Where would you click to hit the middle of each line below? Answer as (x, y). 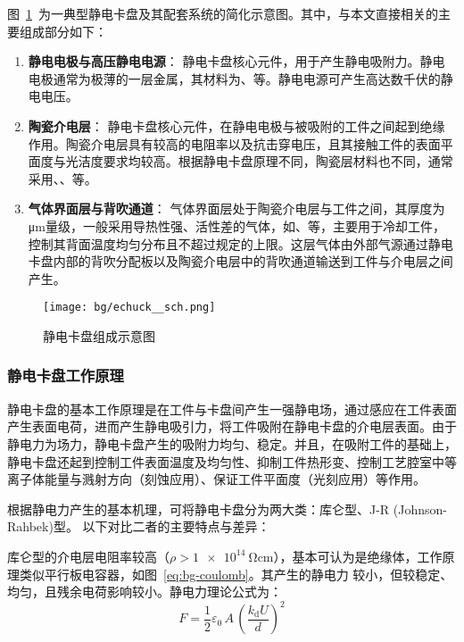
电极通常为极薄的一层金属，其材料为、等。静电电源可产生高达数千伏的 (234, 78)
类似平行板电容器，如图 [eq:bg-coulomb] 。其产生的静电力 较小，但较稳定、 (236, 574)
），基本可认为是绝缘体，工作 (358, 556)
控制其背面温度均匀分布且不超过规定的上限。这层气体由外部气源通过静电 (240, 243)
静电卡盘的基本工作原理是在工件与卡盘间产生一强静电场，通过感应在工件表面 (232, 409)
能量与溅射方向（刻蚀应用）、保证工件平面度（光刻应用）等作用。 (235, 479)
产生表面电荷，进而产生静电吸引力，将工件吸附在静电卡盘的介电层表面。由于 (232, 426)
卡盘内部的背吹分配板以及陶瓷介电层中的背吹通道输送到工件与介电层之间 (240, 261)
